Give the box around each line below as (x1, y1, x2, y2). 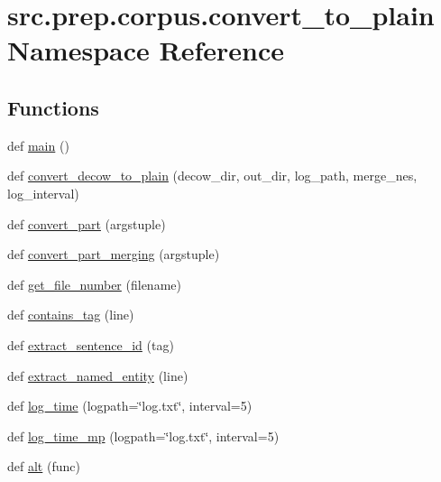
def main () (7, 135, 69, 154)
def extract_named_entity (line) (7, 366, 188, 385)
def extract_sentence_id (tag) (7, 335, 174, 354)
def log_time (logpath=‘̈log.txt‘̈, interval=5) (7, 396, 253, 415)
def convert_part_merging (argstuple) (7, 245, 220, 264)
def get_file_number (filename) (7, 274, 181, 293)
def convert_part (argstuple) (7, 214, 166, 233)
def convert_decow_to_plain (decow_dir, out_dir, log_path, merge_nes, (7, 166, 418, 185)
